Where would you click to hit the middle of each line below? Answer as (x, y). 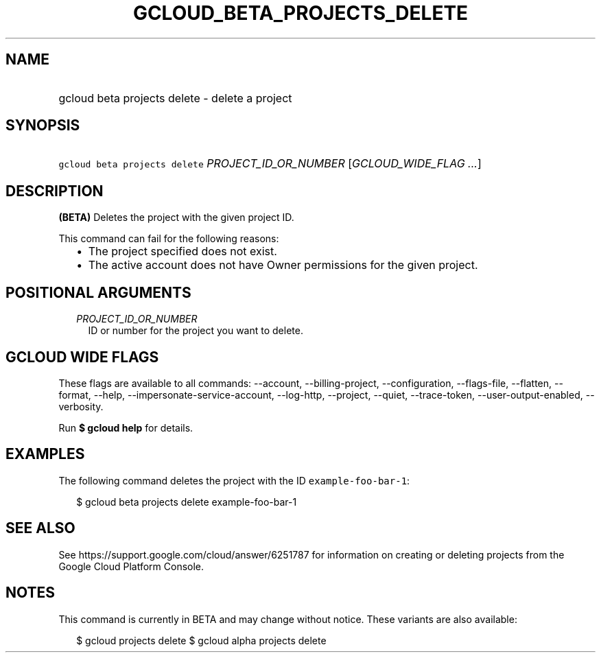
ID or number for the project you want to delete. (196, 331)
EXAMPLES (45, 454)
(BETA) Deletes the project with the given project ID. (176, 218)
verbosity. (81, 406)
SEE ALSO (40, 528)
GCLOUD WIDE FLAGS (82, 357)
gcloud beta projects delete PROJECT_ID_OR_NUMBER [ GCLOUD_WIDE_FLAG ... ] (270, 164)
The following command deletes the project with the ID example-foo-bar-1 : (234, 480)
